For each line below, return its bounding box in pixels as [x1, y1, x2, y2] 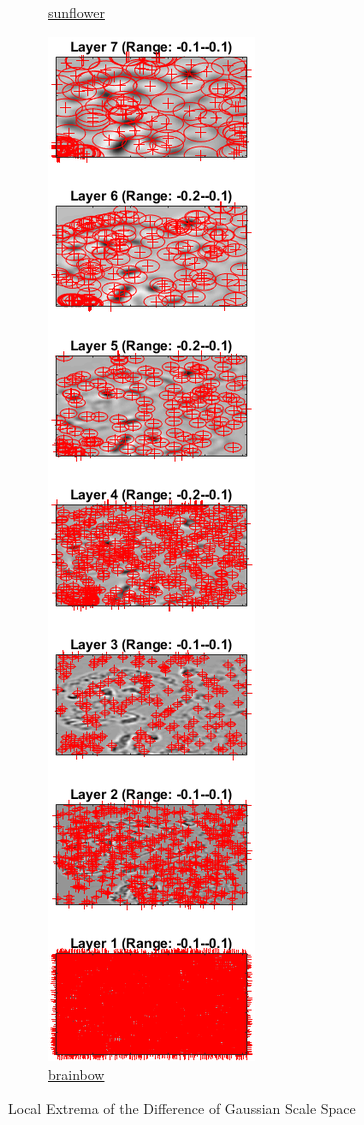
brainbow [48, 1064, 105, 1085]
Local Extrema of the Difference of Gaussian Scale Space [8, 1097, 356, 1118]
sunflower [48, 2, 105, 22]
